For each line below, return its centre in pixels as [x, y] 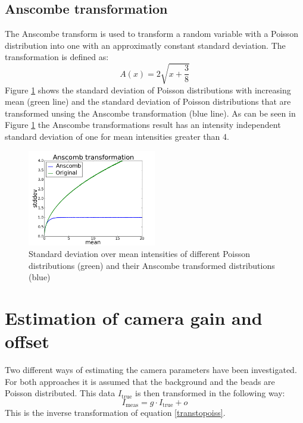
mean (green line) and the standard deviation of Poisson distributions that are [148, 101]
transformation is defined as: [57, 57]
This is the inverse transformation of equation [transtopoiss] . [115, 413]
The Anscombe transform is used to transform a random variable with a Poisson [151, 34]
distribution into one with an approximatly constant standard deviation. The [145, 45]
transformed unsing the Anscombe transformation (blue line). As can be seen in [150, 113]
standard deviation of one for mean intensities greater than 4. [117, 136]
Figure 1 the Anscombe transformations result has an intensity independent [143, 125]
